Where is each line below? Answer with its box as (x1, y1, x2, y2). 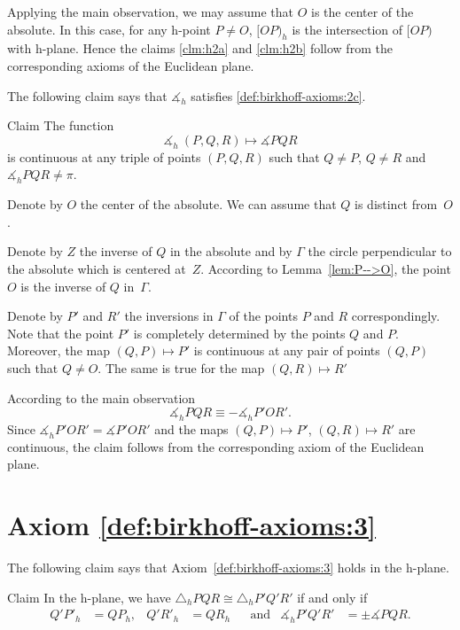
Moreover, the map (7, 341, 110, 360)
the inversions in (124, 307, 214, 325)
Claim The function (7, 116, 114, 135)
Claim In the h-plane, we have (7, 587, 171, 606)
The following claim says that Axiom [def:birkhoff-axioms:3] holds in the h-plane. (7, 558, 449, 576)
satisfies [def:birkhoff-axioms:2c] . (191, 86, 366, 105)
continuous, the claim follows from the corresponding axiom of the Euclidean (7, 437, 425, 455)
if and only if (297, 587, 368, 606)
